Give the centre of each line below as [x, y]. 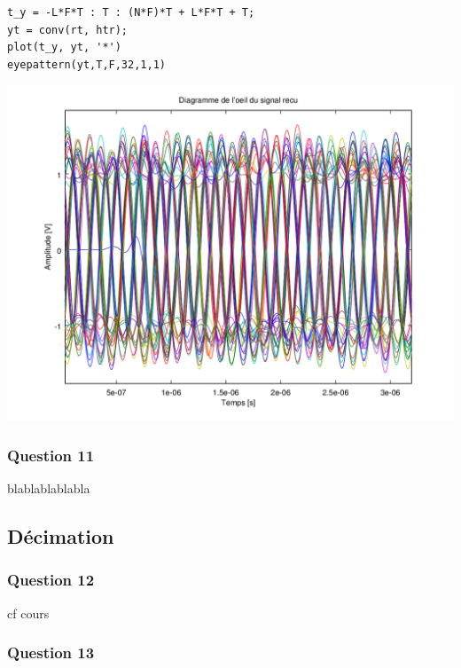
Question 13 [51, 652]
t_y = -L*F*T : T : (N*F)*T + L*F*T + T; [131, 12]
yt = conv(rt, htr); [68, 30]
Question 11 [51, 455]
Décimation [61, 536]
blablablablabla [49, 488]
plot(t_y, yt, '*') [64, 47]
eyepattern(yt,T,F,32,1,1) [86, 64]
